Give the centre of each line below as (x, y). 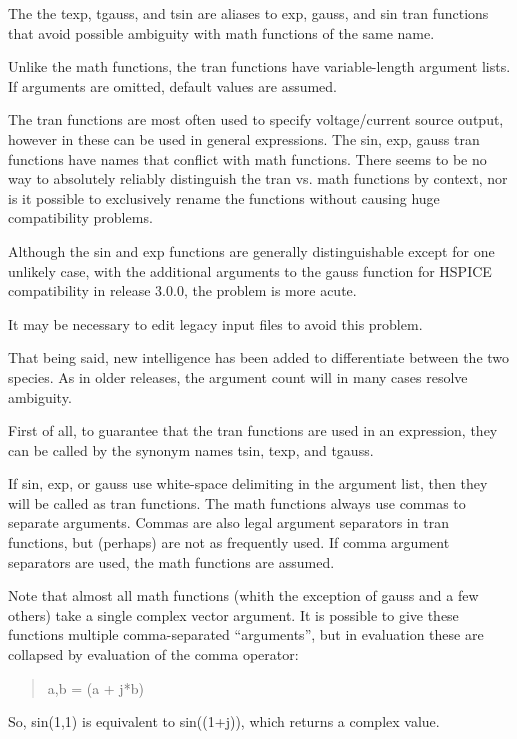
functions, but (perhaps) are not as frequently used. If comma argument (229, 542)
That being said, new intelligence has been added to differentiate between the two (259, 357)
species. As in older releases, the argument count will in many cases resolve (238, 376)
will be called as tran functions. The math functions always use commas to (237, 502)
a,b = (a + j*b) (95, 687)
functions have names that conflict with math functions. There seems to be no (247, 158)
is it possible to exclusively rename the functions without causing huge (224, 197)
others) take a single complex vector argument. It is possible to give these (233, 614)
